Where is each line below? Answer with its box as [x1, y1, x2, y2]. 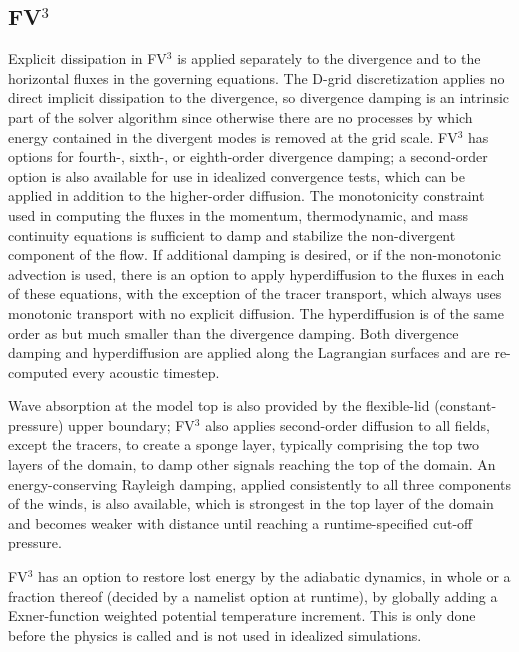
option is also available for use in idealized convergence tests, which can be [8, 165, 465, 186]
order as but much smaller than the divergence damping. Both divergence [8, 322, 459, 343]
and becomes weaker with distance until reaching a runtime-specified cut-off [8, 512, 473, 533]
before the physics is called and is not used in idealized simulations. [8, 624, 422, 645]
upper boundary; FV [68, 414, 195, 435]
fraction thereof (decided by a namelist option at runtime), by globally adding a [8, 585, 498, 606]
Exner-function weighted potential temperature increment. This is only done [8, 605, 476, 626]
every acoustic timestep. [72, 361, 220, 382]
